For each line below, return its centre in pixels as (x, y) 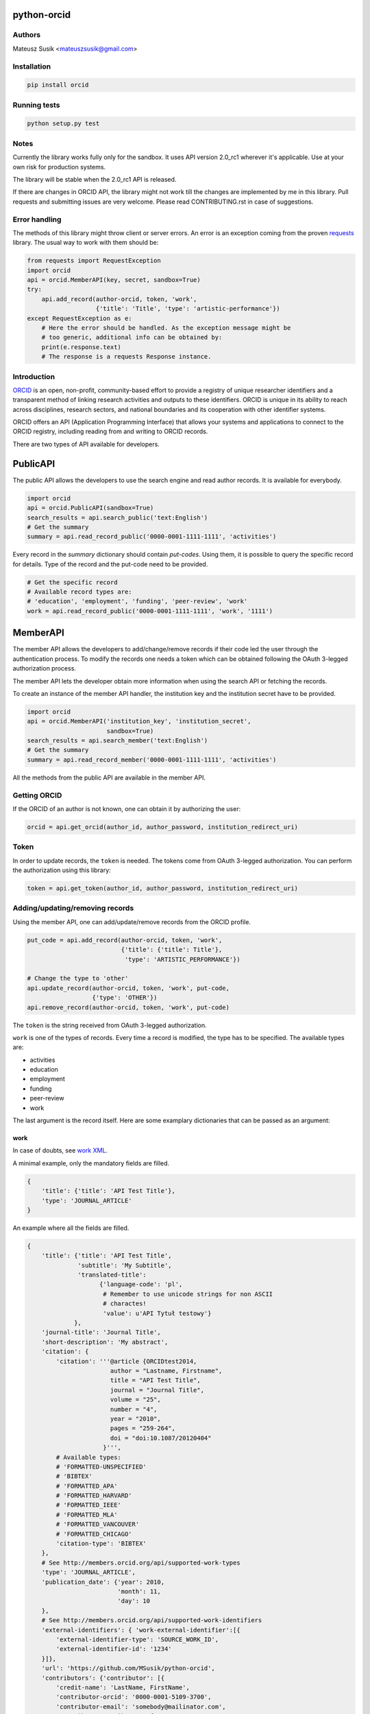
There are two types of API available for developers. (86, 444)
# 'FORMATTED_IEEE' (88, 1505)
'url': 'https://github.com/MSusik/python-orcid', (128, 1668)
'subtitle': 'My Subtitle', (125, 1265)
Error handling (37, 219)
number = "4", (134, 1409)
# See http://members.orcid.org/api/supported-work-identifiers (152, 1620)
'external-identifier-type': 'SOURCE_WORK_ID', (137, 1639)
